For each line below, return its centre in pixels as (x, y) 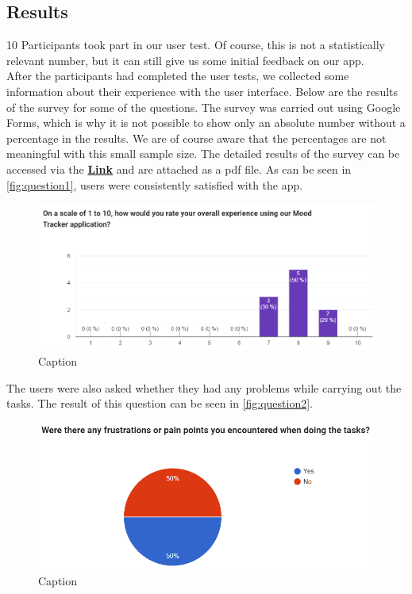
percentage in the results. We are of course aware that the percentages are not (196, 138)
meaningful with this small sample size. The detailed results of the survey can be (203, 153)
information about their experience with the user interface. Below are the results (202, 91)
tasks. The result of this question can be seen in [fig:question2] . (160, 403)
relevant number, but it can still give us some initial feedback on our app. (185, 60)
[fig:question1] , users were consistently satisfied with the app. (155, 184)
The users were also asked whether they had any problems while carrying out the (204, 387)
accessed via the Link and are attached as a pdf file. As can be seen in (179, 169)
